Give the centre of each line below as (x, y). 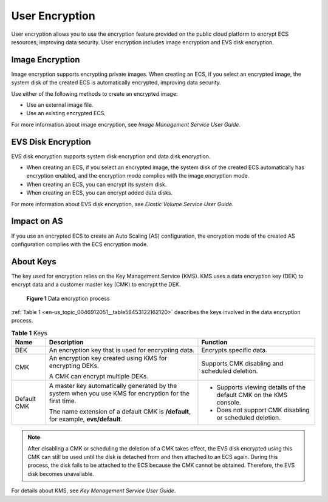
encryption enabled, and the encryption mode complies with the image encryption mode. (138, 176)
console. (229, 403)
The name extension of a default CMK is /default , (120, 412)
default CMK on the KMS (252, 395)
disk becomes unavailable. (61, 474)
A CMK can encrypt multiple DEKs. (99, 376)
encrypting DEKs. (74, 366)
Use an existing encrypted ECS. (66, 113)
